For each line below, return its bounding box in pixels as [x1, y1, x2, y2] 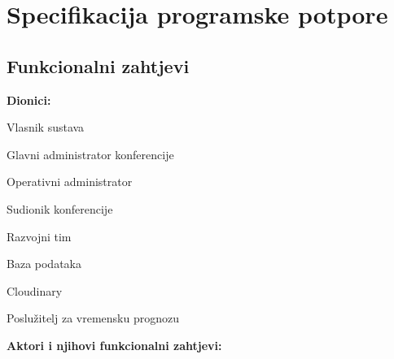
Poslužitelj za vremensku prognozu [7, 309, 179, 327]
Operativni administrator [7, 173, 133, 190]
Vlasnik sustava [7, 119, 85, 136]
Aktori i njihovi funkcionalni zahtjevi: [7, 336, 222, 353]
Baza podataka [7, 255, 81, 272]
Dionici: [7, 91, 51, 108]
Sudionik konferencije [7, 200, 113, 217]
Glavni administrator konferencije [7, 145, 174, 162]
